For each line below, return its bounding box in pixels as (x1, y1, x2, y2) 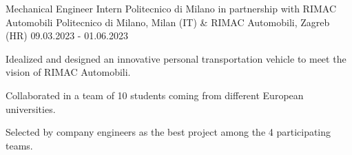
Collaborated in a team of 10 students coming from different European (6, 87, 304, 102)
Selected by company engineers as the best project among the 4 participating (6, 125, 331, 139)
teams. (6, 138, 33, 152)
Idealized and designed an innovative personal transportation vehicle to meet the (6, 51, 346, 65)
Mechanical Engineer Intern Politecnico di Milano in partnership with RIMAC (6, 1, 336, 15)
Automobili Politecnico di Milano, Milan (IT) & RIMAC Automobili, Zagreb (6, 14, 330, 29)
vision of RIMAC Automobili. (6, 65, 131, 79)
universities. (6, 101, 56, 116)
